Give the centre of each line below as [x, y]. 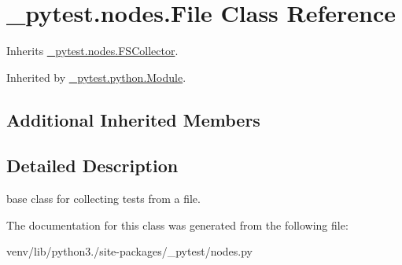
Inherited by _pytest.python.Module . [96, 77]
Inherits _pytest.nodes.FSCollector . [92, 51]
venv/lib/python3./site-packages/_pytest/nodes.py [129, 251]
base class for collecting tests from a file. [103, 199]
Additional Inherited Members [133, 119]
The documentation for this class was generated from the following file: [177, 225]
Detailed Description [92, 166]
